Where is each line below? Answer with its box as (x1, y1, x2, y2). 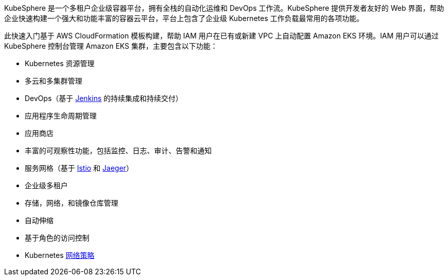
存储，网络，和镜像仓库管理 (25, 198, 118, 207)
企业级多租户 (25, 181, 68, 190)
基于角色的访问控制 (25, 233, 89, 242)
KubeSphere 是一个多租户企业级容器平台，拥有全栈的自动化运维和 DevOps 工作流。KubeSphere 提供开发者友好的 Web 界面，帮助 (4, 4, 444, 12)
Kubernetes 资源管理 (25, 59, 95, 68)
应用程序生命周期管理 (25, 111, 97, 120)
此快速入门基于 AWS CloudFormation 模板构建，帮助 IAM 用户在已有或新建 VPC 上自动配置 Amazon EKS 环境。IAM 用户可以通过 (4, 31, 439, 40)
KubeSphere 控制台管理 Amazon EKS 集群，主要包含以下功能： (4, 42, 218, 50)
